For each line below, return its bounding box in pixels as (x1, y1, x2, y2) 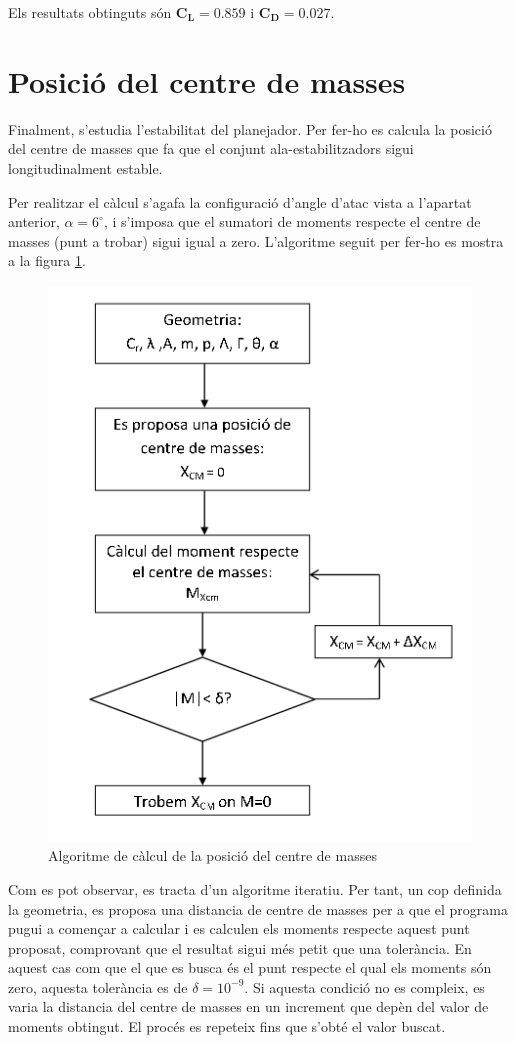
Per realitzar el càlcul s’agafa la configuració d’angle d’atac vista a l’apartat (8, 191, 472, 212)
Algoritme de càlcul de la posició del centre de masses (48, 845, 377, 866)
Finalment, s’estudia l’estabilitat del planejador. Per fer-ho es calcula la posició (8, 118, 492, 139)
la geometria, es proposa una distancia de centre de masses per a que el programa (8, 898, 508, 919)
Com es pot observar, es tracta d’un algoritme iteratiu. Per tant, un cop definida (8, 878, 502, 899)
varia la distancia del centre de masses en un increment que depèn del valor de (8, 996, 489, 1017)
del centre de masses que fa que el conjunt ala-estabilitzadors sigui (8, 138, 414, 159)
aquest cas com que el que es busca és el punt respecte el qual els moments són (8, 957, 492, 978)
